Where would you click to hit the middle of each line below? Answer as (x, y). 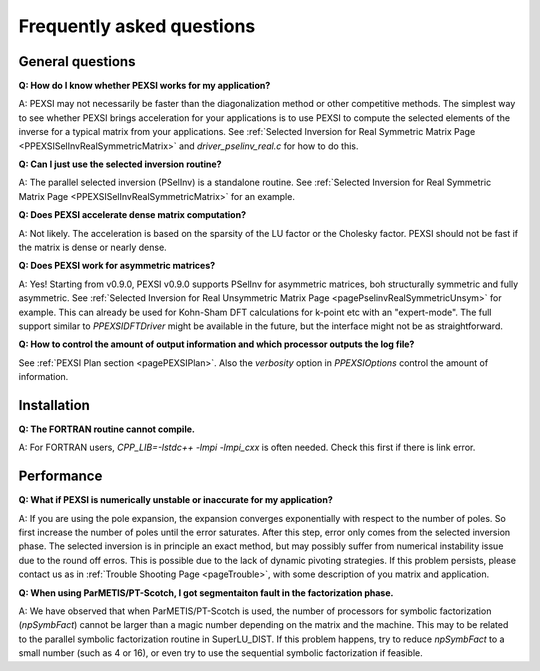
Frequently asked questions (137, 26)
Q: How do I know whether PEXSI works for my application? (144, 86)
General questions (77, 61)
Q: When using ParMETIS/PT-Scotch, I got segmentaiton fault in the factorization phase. (206, 592)
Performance (60, 476)
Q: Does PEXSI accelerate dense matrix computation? (132, 215)
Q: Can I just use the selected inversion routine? (120, 164)
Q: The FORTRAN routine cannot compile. (106, 429)
